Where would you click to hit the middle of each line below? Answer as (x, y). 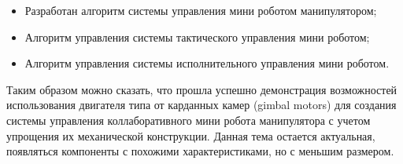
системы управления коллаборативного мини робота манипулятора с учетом (189, 120)
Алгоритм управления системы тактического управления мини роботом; (197, 36)
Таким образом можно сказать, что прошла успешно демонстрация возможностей (202, 89)
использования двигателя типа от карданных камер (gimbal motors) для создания (201, 105)
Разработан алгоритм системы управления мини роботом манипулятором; (201, 10)
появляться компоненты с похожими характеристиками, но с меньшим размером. (200, 151)
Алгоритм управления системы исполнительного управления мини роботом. (207, 63)
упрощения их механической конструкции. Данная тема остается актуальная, (191, 135)
